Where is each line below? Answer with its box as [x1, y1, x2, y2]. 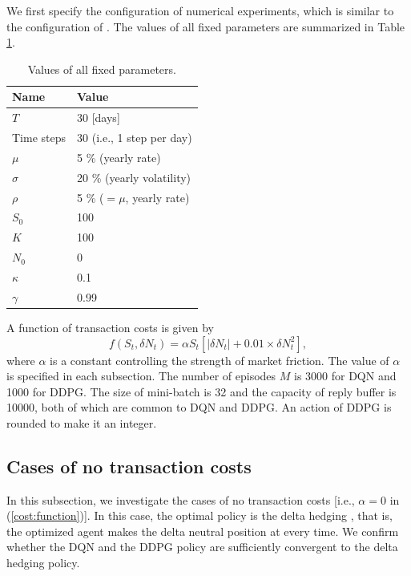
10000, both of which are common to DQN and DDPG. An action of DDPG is [6, 399, 392, 416]
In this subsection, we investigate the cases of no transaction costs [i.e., [6, 491, 355, 508]
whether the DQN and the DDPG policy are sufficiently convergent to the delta [6, 538, 398, 555]
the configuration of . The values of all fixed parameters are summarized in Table [6, 18, 405, 34]
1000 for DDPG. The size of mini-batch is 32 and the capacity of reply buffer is [6, 383, 397, 400]
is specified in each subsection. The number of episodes [6, 367, 276, 384]
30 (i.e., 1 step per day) [77, 129, 192, 146]
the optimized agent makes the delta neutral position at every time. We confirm [6, 522, 399, 539]
